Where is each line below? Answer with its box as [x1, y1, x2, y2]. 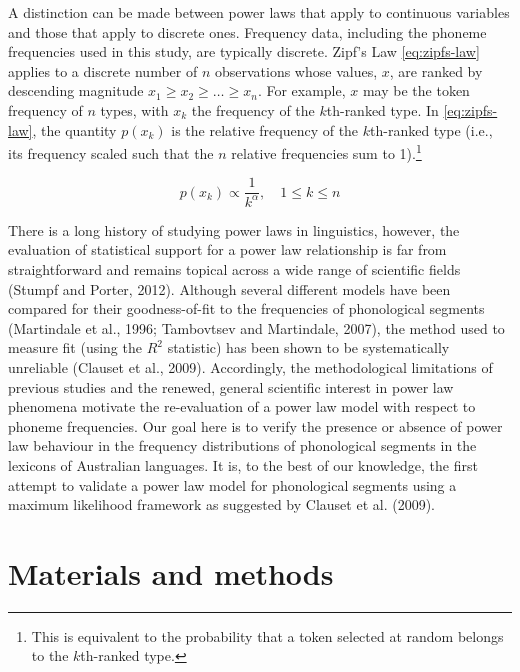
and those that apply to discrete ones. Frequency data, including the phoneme [8, 21, 487, 42]
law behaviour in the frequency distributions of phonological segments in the [8, 435, 477, 456]
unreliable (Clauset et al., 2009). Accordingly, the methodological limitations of [8, 356, 493, 377]
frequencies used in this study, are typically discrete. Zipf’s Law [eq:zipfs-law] [8, 41, 480, 62]
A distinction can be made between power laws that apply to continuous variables [8, 2, 510, 22]
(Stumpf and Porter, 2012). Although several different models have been [8, 278, 451, 299]
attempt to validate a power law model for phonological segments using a [8, 474, 457, 495]
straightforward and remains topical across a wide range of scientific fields [8, 259, 461, 279]
